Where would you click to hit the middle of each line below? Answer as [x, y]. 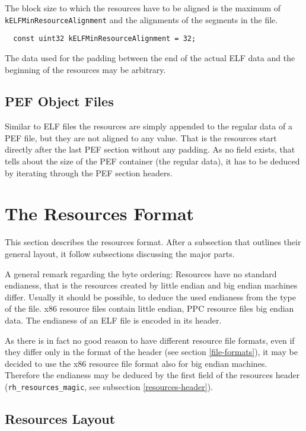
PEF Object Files [59, 101]
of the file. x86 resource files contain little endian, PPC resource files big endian [149, 308]
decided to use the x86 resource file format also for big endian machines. [136, 363]
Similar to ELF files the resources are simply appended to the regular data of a [149, 126]
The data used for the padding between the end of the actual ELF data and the [150, 57]
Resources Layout [60, 418]
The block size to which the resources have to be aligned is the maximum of [143, 8]
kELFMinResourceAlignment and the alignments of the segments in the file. [141, 19]
